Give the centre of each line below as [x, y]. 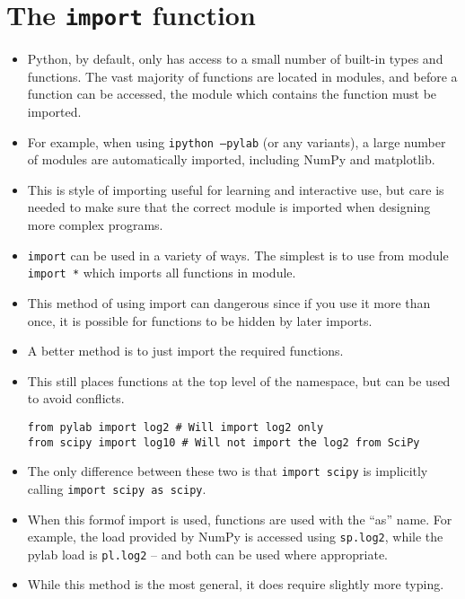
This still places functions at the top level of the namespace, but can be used [239, 380]
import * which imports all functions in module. [162, 273]
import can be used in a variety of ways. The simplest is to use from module [238, 255]
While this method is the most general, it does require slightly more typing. [236, 584]
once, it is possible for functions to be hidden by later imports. [200, 320]
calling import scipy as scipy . [117, 488]
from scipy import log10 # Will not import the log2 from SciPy [224, 442]
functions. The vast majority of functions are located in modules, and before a [242, 76]
